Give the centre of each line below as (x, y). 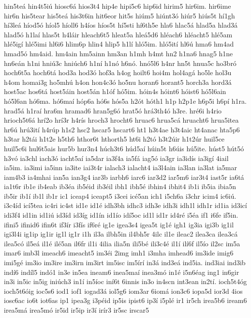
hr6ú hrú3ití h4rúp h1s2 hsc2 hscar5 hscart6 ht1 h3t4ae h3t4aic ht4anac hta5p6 (122, 129)
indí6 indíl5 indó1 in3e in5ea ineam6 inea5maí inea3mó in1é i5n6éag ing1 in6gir (122, 272)
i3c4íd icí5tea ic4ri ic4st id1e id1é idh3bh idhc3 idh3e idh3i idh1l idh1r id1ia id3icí (125, 205)
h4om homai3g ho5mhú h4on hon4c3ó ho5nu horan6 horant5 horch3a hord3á (118, 82)
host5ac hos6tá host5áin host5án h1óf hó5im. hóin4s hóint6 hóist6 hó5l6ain (115, 91)
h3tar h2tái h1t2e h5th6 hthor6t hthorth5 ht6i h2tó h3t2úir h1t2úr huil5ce (114, 139)
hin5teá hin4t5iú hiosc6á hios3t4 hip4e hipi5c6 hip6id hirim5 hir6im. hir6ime (118, 6)
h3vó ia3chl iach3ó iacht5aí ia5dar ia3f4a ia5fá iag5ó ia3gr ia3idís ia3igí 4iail (116, 158)
